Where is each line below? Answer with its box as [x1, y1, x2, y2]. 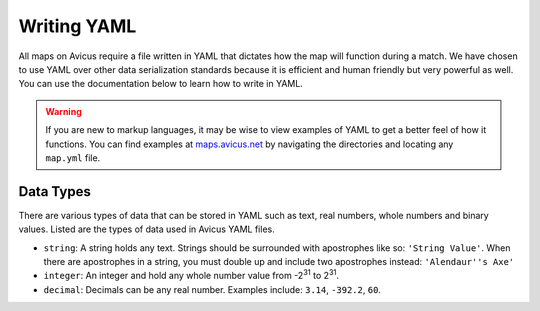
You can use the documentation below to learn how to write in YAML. [18, 78, 304, 90]
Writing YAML [18, 15, 137, 37]
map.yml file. [45, 151, 101, 164]
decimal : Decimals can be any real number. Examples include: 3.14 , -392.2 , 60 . [43, 283, 382, 295]
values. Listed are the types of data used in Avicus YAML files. [18, 223, 275, 235]
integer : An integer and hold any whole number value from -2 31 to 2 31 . [43, 268, 340, 282]
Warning [45, 105, 82, 117]
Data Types [18, 183, 92, 200]
